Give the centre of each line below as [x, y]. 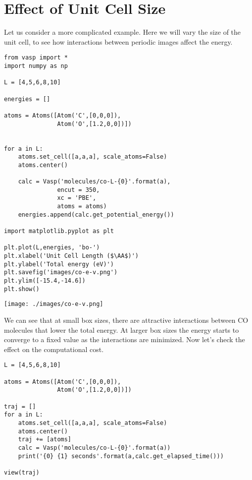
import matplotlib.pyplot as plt [59, 231]
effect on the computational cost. [54, 349]
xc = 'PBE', [77, 198]
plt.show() [22, 289]
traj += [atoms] [45, 440]
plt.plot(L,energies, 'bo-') [52, 248]
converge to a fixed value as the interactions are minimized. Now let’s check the [125, 339]
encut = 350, [78, 190]
